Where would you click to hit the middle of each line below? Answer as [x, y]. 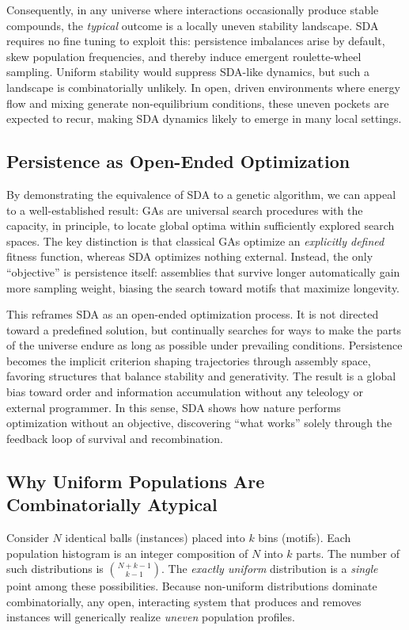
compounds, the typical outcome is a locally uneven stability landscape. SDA [193, 25]
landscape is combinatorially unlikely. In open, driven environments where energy [203, 87]
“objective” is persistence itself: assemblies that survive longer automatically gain [203, 271]
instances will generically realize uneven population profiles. [151, 617]
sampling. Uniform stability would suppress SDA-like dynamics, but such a [188, 72]
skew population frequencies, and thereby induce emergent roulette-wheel [184, 56]
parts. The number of [348, 553]
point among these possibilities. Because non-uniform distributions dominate [192, 586]
